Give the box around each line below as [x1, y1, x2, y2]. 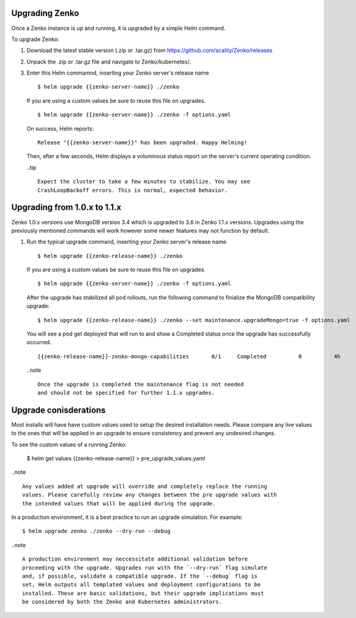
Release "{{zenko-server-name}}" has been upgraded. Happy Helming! [37, 139, 247, 146]
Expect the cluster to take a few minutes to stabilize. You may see [37, 178, 251, 185]
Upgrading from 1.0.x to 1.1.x [11, 202, 122, 213]
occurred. [26, 339, 51, 346]
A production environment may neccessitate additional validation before [22, 556, 248, 562]
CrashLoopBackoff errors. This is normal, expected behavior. [37, 186, 228, 194]
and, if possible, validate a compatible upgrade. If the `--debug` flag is [22, 572, 258, 579]
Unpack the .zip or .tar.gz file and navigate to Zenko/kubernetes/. [26, 58, 191, 65]
